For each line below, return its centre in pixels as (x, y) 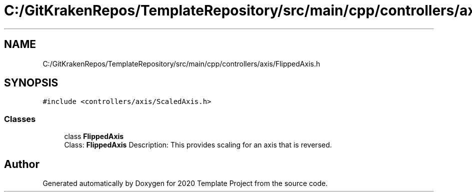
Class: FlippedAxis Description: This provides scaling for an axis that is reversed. (198, 145)
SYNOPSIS (31, 83)
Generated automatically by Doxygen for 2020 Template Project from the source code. (185, 183)
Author (22, 164)
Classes (20, 119)
